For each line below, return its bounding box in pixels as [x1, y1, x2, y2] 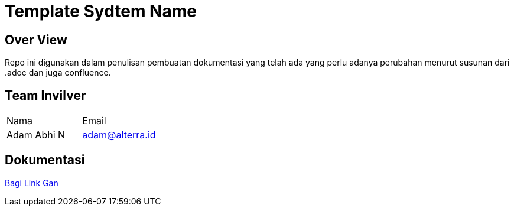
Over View [5, 32, 67, 47]
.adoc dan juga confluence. [5, 67, 111, 78]
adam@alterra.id [82, 129, 156, 141]
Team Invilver [5, 87, 86, 103]
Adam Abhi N [6, 129, 66, 141]
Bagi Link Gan [5, 177, 58, 188]
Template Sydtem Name [5, 1, 197, 21]
